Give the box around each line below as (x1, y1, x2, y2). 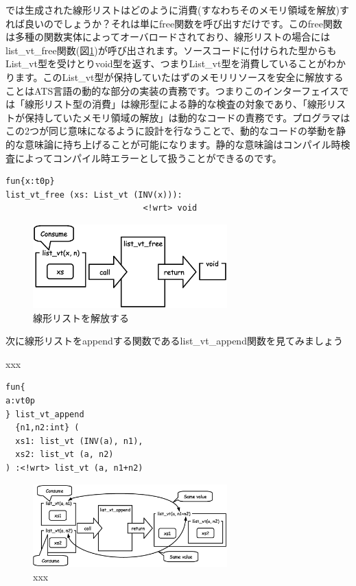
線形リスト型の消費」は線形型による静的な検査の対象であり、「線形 (24, 97, 327, 111)
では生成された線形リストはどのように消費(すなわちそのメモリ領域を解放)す (5, 3, 349, 16)
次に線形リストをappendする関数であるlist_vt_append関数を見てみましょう (5, 333, 343, 348)
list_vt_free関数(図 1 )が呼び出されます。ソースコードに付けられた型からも (5, 43, 337, 57)
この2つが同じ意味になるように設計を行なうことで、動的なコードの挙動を (5, 124, 337, 138)
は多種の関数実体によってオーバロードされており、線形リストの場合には (5, 30, 331, 44)
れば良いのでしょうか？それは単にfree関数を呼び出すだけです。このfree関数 (5, 16, 343, 30)
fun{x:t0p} (5, 176, 55, 187)
